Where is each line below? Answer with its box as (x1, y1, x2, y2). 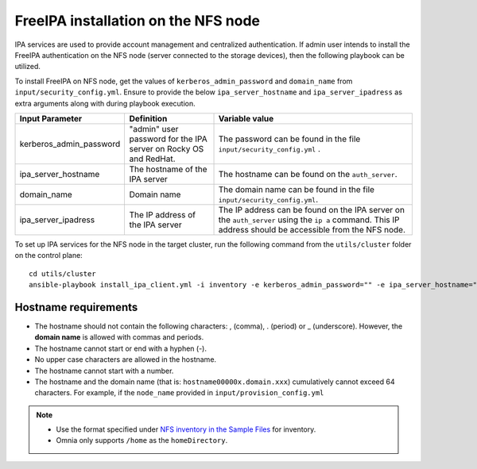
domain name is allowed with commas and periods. (34, 333, 204, 342)
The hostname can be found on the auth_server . (218, 168, 397, 179)
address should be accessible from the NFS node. (218, 224, 405, 235)
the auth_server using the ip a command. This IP (218, 214, 401, 225)
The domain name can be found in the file (218, 183, 375, 194)
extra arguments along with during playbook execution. (14, 98, 196, 108)
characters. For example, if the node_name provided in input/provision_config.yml (34, 388, 324, 398)
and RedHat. (129, 153, 176, 164)
